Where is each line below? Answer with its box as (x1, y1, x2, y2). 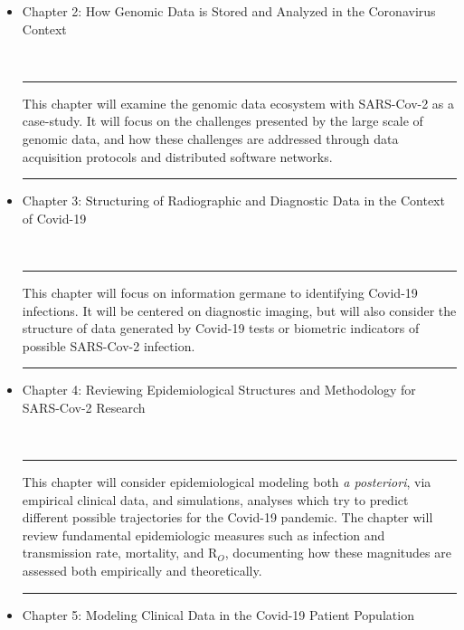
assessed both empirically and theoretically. (22, 561, 262, 580)
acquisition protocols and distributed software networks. (22, 147, 333, 166)
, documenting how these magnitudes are (224, 543, 451, 562)
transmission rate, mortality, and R (22, 543, 218, 562)
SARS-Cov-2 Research (22, 397, 146, 416)
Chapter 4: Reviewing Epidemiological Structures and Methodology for (22, 380, 416, 399)
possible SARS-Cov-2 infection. (22, 336, 195, 355)
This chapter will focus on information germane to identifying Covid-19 (22, 282, 418, 301)
